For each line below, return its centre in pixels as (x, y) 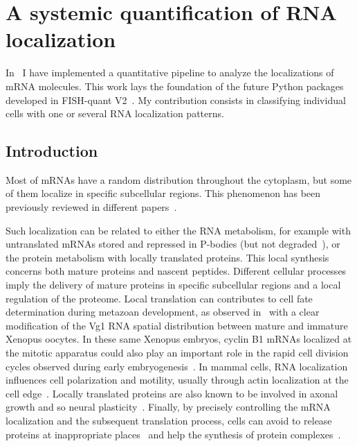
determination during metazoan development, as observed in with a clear (163, 312)
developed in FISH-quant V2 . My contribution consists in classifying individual (176, 100)
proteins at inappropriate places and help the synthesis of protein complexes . (173, 434)
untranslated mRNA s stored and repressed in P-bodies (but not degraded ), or (173, 244)
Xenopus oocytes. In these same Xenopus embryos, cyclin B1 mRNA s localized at (179, 339)
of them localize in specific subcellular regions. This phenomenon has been (163, 193)
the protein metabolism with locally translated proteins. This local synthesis (167, 257)
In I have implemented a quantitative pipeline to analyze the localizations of (170, 72)
